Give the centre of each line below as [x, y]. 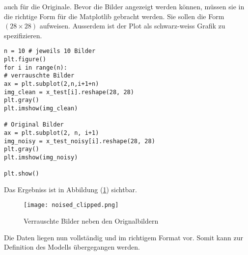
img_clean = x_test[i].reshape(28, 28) [69, 92]
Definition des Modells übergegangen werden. [72, 247]
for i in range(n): [36, 67]
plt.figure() [25, 60]
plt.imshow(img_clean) [41, 108]
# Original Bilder [34, 125]
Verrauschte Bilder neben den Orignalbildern [91, 221]
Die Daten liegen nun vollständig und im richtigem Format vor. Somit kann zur [124, 237]
